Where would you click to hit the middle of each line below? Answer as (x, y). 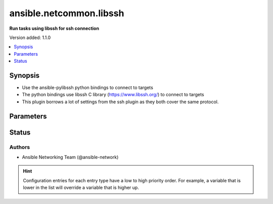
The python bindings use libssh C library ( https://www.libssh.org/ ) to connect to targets (113, 95)
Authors (20, 147)
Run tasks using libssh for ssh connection (54, 28)
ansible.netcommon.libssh (67, 13)
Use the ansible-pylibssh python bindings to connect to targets (88, 88)
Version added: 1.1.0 (30, 37)
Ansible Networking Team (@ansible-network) (70, 157)
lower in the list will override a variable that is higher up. (81, 188)
